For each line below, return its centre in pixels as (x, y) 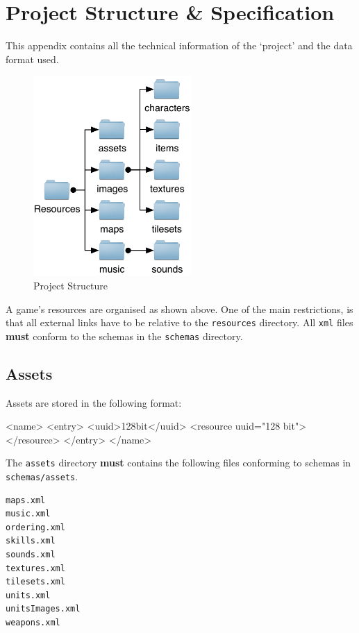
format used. (32, 59)
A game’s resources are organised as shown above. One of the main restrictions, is (179, 309)
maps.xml (26, 500)
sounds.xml (31, 555)
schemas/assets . (42, 476)
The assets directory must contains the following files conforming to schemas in (178, 463)
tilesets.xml (35, 582)
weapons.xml (33, 623)
